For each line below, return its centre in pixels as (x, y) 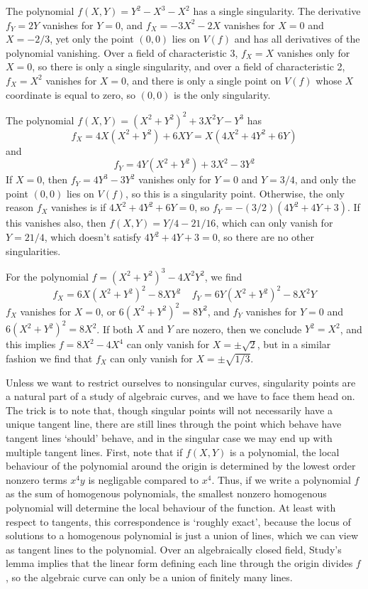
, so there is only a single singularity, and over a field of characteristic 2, (189, 66)
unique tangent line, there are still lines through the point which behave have (174, 424)
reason (20, 207)
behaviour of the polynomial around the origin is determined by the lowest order (181, 466)
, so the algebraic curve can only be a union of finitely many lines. (149, 577)
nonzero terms (37, 479)
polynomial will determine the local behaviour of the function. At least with (171, 507)
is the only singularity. (222, 94)
